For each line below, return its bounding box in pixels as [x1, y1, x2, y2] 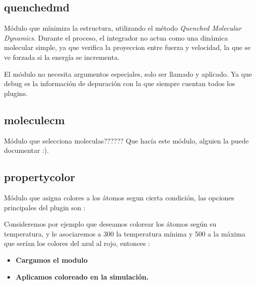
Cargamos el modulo [15, 254, 88, 265]
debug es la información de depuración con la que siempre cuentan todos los [4, 78, 235, 89]
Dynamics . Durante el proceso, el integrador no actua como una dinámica [4, 32, 228, 43]
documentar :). [4, 145, 49, 155]
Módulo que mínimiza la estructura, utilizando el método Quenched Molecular [4, 23, 242, 33]
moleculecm [4, 112, 65, 127]
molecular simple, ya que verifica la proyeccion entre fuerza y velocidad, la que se [4, 42, 251, 52]
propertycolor [4, 169, 75, 185]
